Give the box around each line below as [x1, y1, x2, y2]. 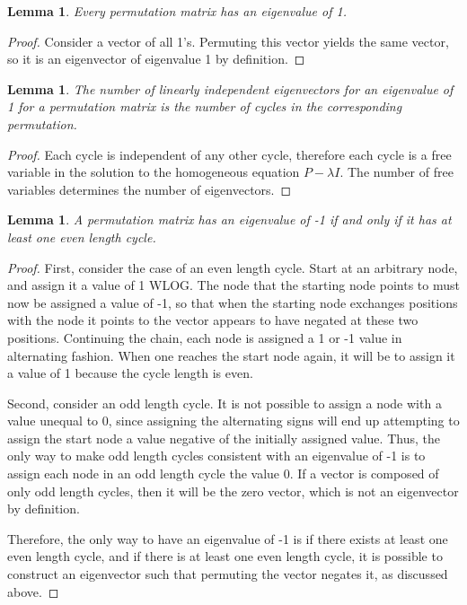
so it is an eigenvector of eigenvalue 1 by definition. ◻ [7, 49, 305, 68]
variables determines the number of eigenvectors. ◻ [7, 180, 292, 198]
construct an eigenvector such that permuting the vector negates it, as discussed [7, 565, 448, 583]
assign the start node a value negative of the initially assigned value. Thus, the [7, 428, 440, 447]
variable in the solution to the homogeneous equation [7, 162, 300, 181]
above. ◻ [7, 582, 59, 601]
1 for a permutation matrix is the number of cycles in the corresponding [7, 97, 402, 116]
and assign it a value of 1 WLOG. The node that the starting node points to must [7, 276, 460, 294]
